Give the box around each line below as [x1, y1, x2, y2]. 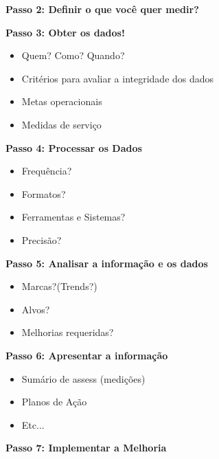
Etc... [21, 417, 45, 432]
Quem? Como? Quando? [21, 48, 125, 63]
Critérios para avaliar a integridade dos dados [21, 71, 214, 85]
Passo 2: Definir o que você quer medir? [5, 2, 199, 16]
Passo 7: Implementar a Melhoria [5, 440, 167, 455]
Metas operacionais [21, 94, 102, 109]
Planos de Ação [21, 394, 87, 409]
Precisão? [21, 232, 62, 247]
